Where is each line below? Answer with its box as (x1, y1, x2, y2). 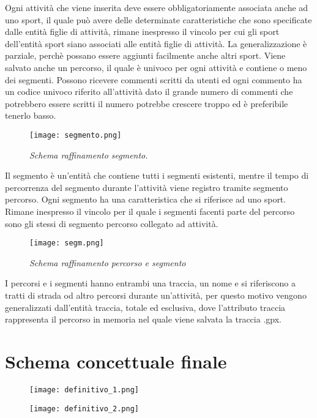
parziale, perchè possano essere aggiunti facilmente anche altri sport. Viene (5, 49, 286, 62)
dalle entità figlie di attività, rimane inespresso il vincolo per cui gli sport (5, 25, 280, 38)
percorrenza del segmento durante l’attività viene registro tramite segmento (5, 181, 288, 193)
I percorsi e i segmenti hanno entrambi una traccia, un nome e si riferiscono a (5, 277, 296, 289)
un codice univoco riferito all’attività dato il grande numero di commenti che (5, 85, 293, 98)
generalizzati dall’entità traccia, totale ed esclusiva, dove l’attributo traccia (5, 300, 286, 313)
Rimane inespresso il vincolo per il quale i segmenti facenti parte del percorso (5, 204, 295, 217)
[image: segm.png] (29, 239, 104, 248)
